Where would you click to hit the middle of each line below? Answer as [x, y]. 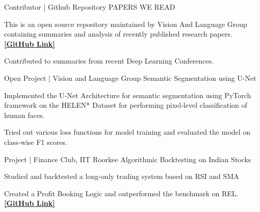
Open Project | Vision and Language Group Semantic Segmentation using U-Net [130, 78]
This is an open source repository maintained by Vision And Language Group [126, 24]
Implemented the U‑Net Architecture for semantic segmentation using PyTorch [128, 95]
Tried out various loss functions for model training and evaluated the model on [127, 132]
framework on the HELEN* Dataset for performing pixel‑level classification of [126, 105]
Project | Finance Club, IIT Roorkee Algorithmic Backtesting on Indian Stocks [128, 159]
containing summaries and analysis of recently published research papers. [118, 34]
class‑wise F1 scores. [36, 142]
